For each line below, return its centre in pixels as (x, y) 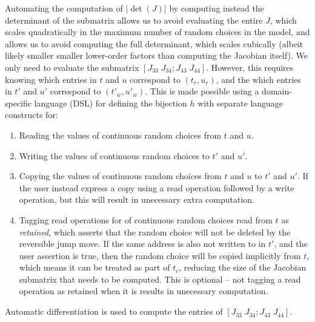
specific (18, 103)
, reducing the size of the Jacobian (243, 267)
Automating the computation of (64, 8)
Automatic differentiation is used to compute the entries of (114, 311)
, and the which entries (258, 79)
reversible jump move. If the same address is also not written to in (142, 244)
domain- (277, 91)
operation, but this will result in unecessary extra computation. (137, 199)
